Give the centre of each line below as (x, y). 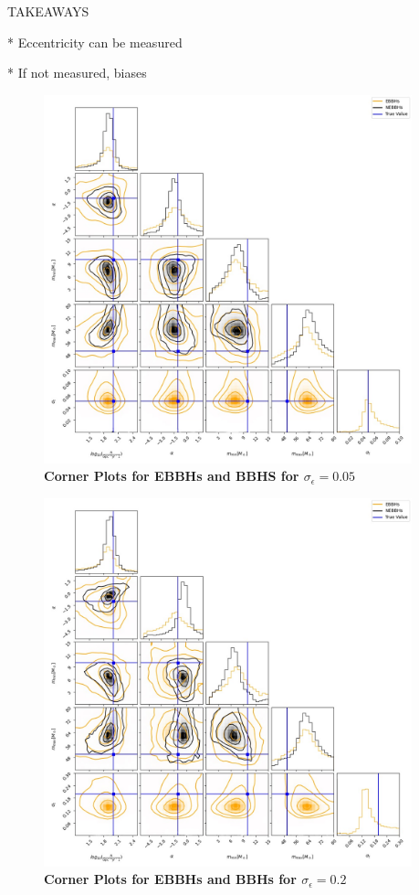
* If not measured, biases (77, 73)
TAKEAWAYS (48, 11)
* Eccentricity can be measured (95, 42)
